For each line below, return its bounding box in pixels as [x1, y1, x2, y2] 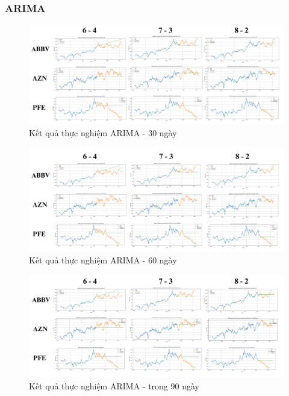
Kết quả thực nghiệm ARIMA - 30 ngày [29, 126, 177, 139]
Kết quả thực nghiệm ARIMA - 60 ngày [29, 254, 177, 266]
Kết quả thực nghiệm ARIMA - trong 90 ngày [29, 379, 199, 392]
